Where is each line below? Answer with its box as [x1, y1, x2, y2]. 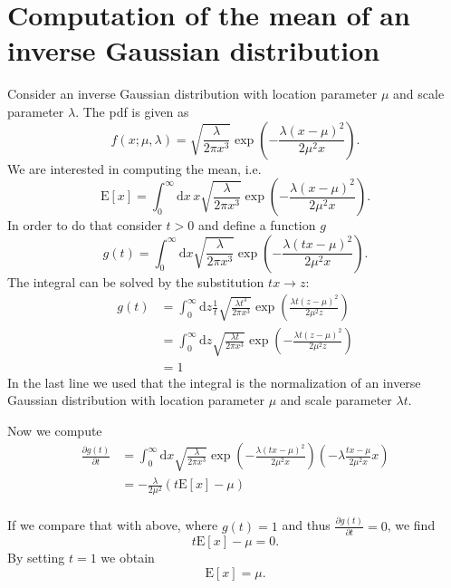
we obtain [101, 548, 155, 567]
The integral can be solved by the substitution [7, 272, 264, 291]
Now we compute [7, 420, 102, 439]
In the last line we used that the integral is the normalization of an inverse [7, 372, 421, 391]
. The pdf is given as [75, 101, 189, 120]
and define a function [197, 216, 316, 235]
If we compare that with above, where [7, 516, 218, 535]
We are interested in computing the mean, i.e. [7, 159, 262, 178]
